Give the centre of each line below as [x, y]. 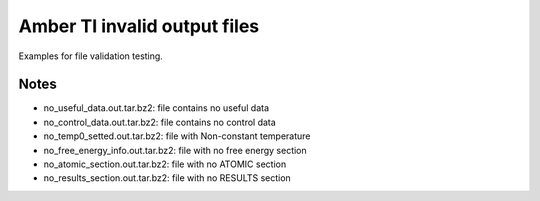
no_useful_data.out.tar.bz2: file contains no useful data [156, 108]
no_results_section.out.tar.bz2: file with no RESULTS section [167, 178]
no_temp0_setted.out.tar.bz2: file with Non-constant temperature [177, 136]
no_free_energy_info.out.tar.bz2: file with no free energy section [175, 150]
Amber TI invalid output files [139, 26]
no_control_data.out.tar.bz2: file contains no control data [160, 122]
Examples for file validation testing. [91, 56]
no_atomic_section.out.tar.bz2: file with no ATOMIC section [165, 164]
